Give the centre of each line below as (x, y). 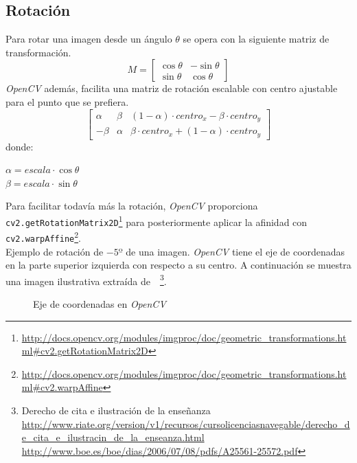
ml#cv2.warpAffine (62, 387)
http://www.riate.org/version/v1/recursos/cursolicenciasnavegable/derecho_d (186, 424)
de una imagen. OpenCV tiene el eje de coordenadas (235, 251)
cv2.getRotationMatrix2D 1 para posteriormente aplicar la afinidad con (157, 221)
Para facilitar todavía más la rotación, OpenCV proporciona (132, 206)
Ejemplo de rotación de (55, 251)
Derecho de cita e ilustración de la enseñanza (116, 410)
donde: (20, 146)
